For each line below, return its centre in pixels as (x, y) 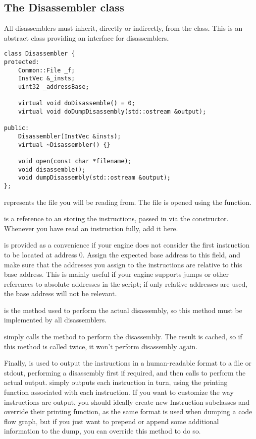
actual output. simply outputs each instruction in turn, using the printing (116, 382)
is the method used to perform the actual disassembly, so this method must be (123, 310)
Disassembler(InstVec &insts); (70, 136)
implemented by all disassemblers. (55, 320)
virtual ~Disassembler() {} (64, 145)
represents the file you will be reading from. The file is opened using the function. (128, 202)
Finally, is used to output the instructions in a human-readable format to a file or (128, 363)
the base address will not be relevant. (60, 293)
